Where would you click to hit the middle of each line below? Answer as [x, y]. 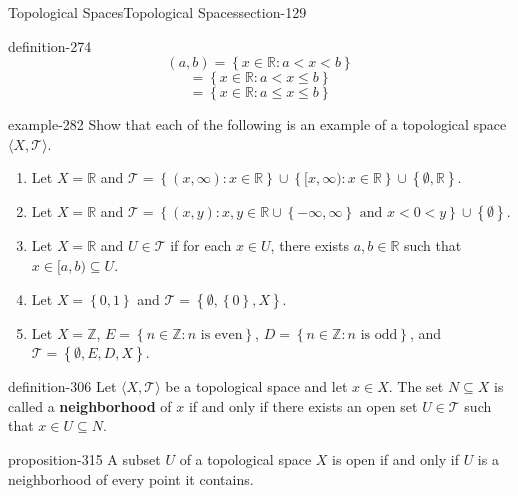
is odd [379, 334]
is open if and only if [395, 458]
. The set [416, 386]
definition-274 [50, 45]
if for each [201, 245]
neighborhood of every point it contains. [131, 478]
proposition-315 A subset [84, 458]
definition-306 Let [62, 386]
